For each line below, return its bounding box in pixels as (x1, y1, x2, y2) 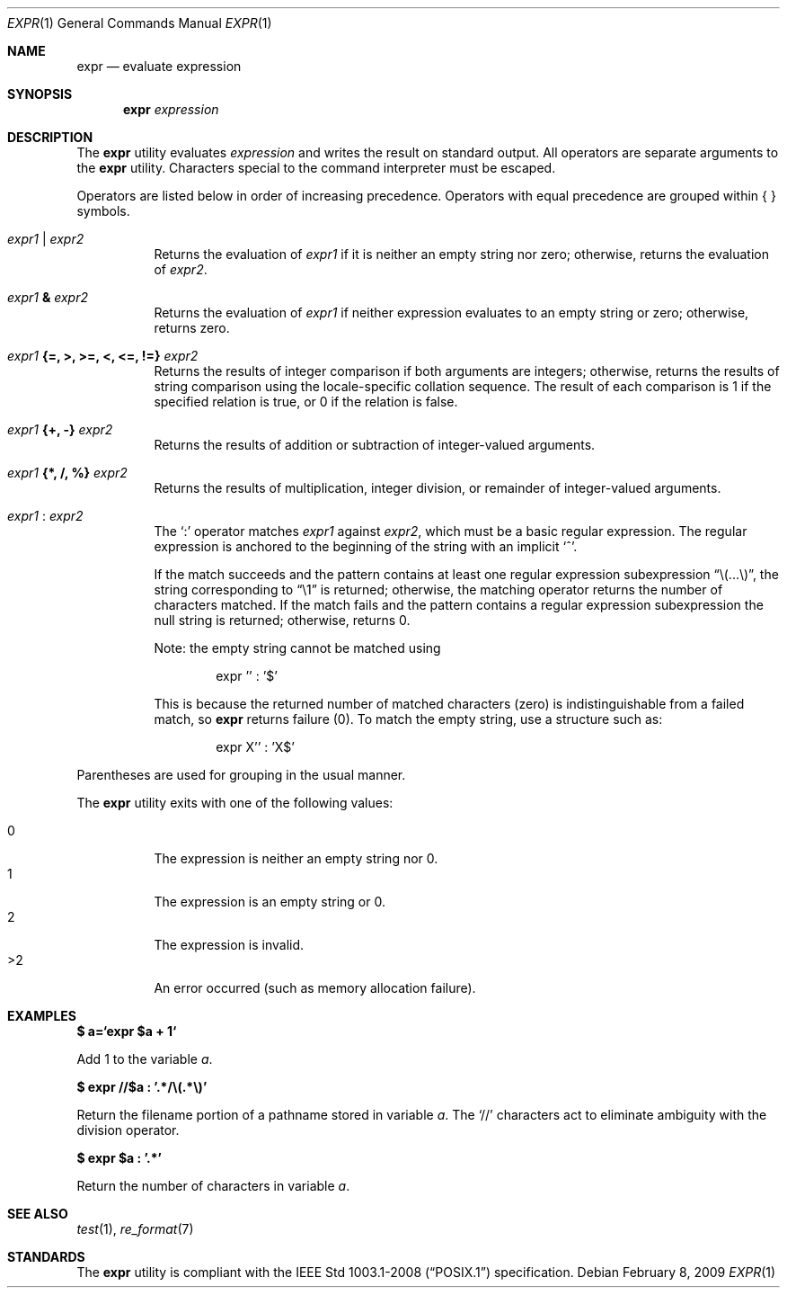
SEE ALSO (7, 1206, 68, 1221)
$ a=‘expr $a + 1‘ (76, 1023, 177, 1039)
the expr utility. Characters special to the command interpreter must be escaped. (76, 160, 556, 175)
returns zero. (154, 320, 230, 335)
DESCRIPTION (7, 129, 93, 145)
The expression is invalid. (154, 937, 305, 952)
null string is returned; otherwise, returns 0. (154, 612, 411, 628)
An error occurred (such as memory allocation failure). (154, 980, 476, 996)
